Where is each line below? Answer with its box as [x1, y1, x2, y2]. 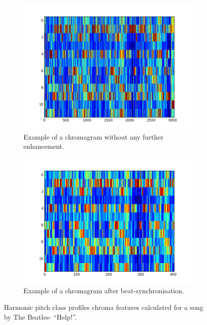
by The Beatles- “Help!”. [4, 311, 77, 322]
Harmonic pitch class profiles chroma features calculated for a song [4, 302, 204, 312]
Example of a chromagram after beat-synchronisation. [23, 285, 184, 296]
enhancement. [23, 141, 64, 151]
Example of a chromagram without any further [23, 131, 164, 142]
